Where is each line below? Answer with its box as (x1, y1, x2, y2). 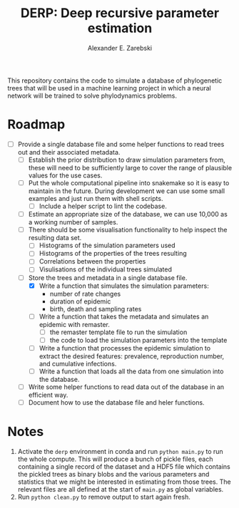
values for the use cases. (28, 171, 103, 180)
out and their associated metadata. (17, 147, 121, 156)
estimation (87, 20, 153, 36)
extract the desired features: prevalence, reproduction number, (39, 351, 225, 361)
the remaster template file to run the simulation (49, 328, 188, 336)
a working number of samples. (28, 218, 118, 227)
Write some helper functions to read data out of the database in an (28, 383, 225, 391)
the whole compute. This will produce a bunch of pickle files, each (17, 455, 213, 463)
